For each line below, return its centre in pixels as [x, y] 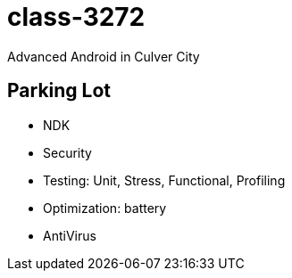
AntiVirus [70, 235]
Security [67, 152]
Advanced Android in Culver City [104, 56]
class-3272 [76, 17]
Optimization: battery [105, 208]
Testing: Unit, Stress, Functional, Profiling [164, 180]
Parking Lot [59, 91]
